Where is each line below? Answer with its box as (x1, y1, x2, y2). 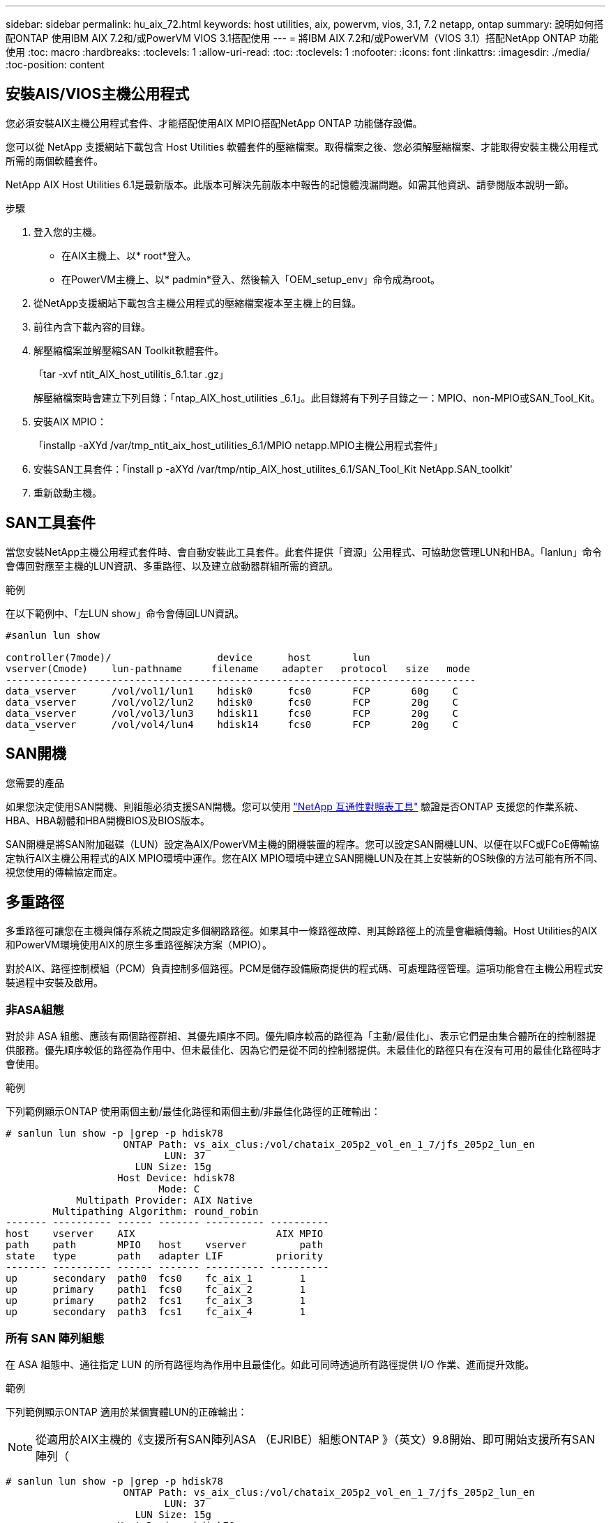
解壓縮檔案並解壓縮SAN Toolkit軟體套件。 (33, 344, 224, 356)
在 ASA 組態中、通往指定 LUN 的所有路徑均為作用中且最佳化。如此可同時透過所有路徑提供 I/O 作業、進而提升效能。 (6, 1358, 535, 1370)
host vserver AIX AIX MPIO (6, 1228, 324, 1240)
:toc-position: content (6, 59, 105, 70)
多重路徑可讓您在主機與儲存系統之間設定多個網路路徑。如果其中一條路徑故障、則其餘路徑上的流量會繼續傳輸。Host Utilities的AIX (6, 925, 598, 937)
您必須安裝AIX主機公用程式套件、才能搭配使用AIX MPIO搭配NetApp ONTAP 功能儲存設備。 (6, 116, 423, 129)
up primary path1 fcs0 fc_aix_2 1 (6, 1284, 305, 1296)
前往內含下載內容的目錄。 (33, 320, 151, 333)
